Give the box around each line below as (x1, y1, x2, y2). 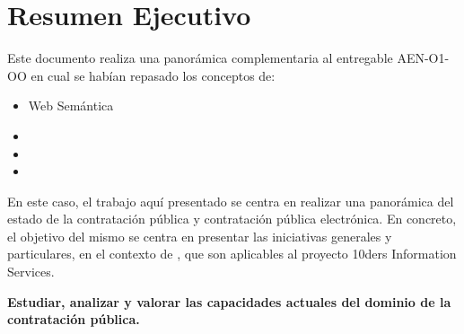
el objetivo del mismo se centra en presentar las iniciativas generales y (7, 226, 392, 245)
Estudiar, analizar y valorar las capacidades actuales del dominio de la (7, 292, 451, 311)
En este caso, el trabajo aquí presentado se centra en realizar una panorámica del (7, 191, 454, 210)
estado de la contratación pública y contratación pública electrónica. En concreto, (7, 209, 457, 228)
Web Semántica (28, 96, 114, 115)
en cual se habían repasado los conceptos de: (31, 66, 276, 84)
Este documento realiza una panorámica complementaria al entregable (7, 48, 393, 67)
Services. (7, 262, 55, 281)
